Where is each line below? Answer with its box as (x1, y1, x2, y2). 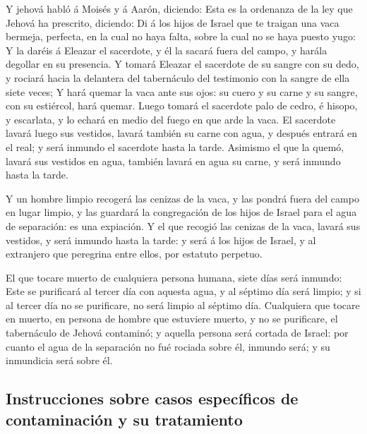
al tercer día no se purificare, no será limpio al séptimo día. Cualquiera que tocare (6, 297, 360, 312)
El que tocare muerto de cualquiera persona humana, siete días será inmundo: (6, 270, 342, 284)
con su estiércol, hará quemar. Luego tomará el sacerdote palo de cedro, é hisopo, (6, 98, 358, 113)
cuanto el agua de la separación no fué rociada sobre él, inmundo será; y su (6, 339, 330, 354)
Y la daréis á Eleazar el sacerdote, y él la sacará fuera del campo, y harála (6, 42, 327, 57)
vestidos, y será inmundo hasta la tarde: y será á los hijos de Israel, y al (6, 232, 316, 247)
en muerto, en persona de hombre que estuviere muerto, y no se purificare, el (6, 311, 338, 326)
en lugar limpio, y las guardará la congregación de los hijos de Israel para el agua (6, 205, 357, 219)
